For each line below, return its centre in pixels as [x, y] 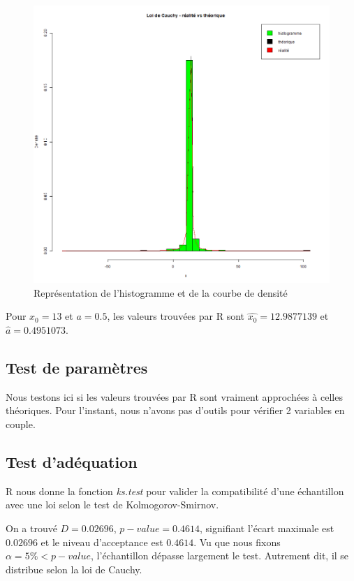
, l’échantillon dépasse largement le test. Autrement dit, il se [220, 556]
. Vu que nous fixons [237, 542]
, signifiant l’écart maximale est [267, 528]
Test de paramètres [77, 367]
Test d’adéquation [72, 461]
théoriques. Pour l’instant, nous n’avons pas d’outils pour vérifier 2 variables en [175, 410]
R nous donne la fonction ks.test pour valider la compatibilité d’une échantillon [175, 491]
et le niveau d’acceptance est [102, 542]
